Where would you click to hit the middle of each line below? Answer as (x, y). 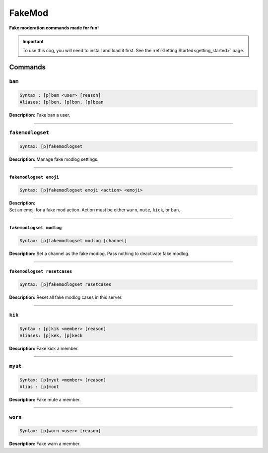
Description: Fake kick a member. (44, 349)
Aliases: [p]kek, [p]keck (51, 336)
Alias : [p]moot (39, 387)
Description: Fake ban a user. (40, 115)
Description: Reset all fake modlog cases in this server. (66, 297)
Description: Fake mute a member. (45, 399)
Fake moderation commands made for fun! (54, 28)
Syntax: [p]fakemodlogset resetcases (66, 285)
